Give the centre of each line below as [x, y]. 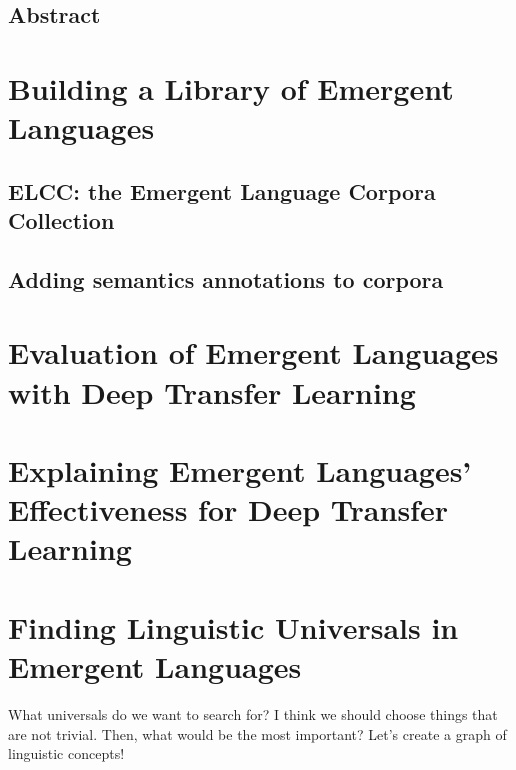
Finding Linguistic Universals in [233, 626]
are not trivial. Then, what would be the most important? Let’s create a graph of [257, 733]
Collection [61, 220]
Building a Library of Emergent [231, 87]
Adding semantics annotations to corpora [226, 278]
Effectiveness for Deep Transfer [228, 509]
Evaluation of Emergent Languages [253, 352]
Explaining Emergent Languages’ [240, 470]
